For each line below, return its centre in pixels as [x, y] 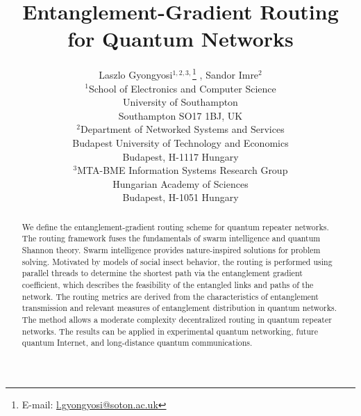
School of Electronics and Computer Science [182, 88]
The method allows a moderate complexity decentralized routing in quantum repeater [177, 319]
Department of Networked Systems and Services [182, 129]
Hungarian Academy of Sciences [180, 183]
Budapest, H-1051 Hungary [180, 197]
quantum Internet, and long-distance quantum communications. [137, 343]
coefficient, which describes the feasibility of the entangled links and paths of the [168, 284]
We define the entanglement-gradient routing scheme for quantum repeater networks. [175, 226]
